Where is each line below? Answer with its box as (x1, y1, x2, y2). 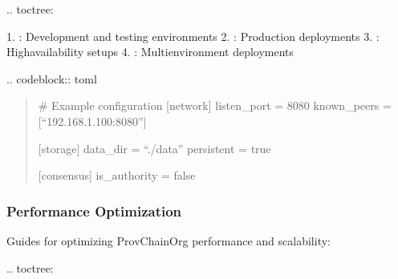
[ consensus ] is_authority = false (38, 167, 196, 184)
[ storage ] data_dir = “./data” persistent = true (38, 139, 271, 156)
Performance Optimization (6, 200, 182, 220)
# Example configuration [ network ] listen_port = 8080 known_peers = (38, 97, 392, 114)
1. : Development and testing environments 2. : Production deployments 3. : (6, 27, 380, 44)
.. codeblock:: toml (6, 70, 97, 87)
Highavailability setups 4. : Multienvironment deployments (6, 43, 294, 60)
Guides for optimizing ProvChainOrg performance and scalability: (6, 232, 331, 249)
